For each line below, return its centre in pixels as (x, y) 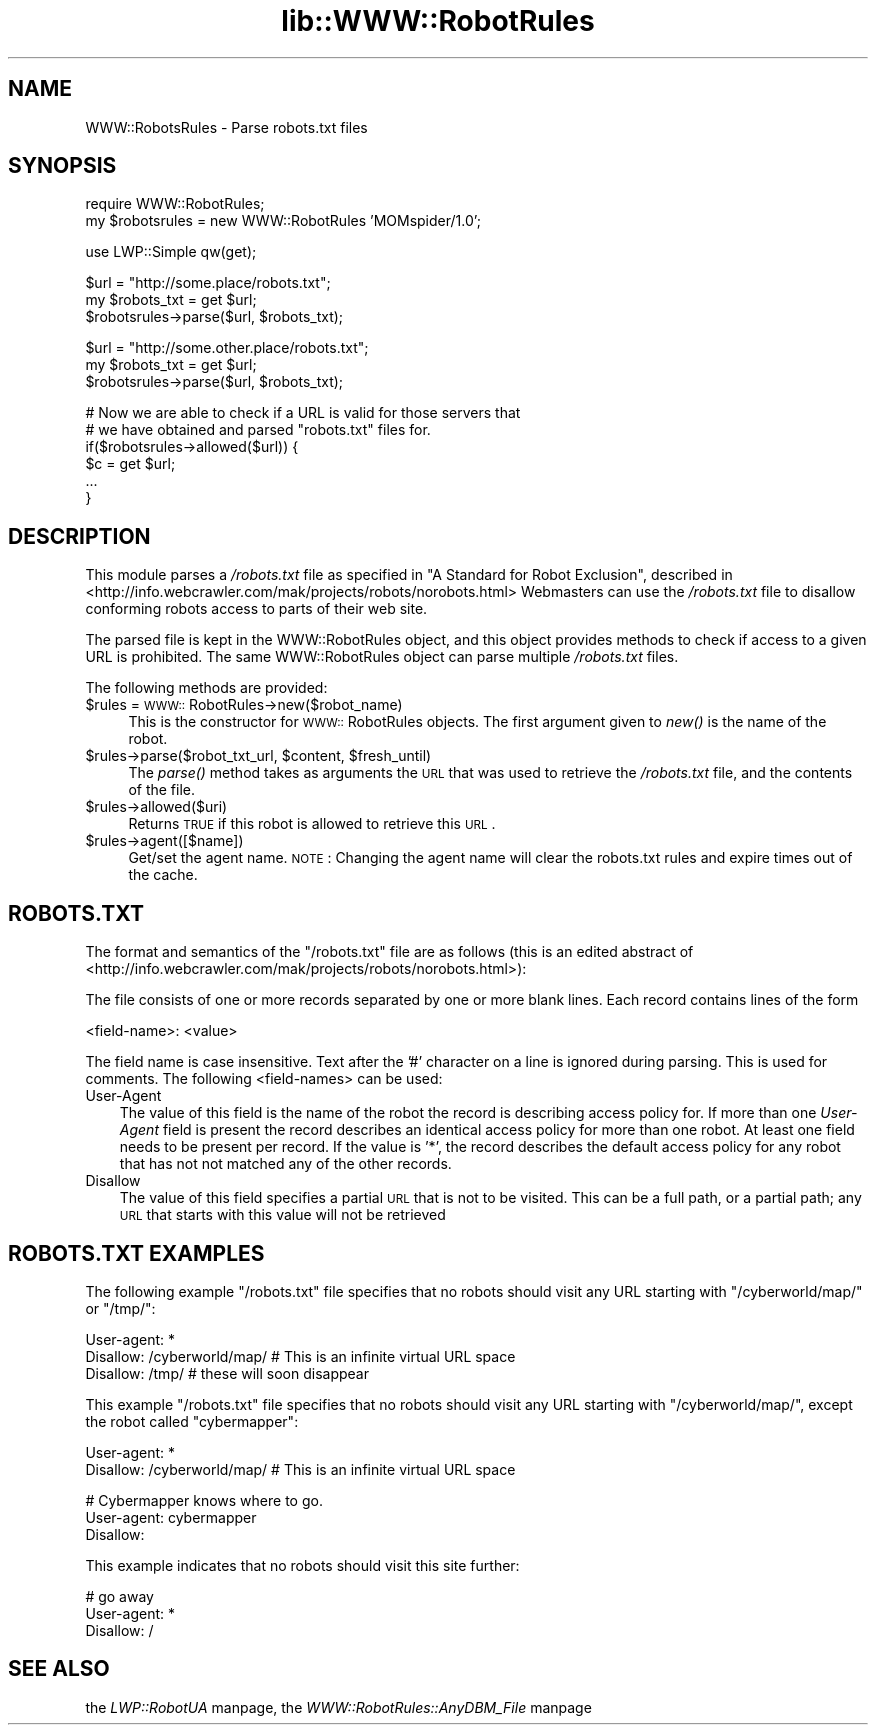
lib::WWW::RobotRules (438, 21)
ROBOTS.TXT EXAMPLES (136, 1253)
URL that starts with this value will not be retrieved (282, 1215)
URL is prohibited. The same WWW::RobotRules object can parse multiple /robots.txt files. (382, 657)
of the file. (162, 790)
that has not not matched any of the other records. (285, 1164)
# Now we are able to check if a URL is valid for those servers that (303, 413)
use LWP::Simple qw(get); (171, 252)
